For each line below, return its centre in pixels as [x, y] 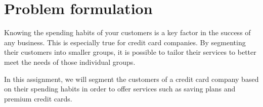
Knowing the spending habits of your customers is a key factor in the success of [127, 32]
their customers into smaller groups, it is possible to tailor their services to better [130, 52]
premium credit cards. [38, 98]
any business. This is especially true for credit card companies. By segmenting [125, 42]
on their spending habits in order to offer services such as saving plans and [120, 89]
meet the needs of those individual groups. [70, 62]
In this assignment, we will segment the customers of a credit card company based [131, 79]
